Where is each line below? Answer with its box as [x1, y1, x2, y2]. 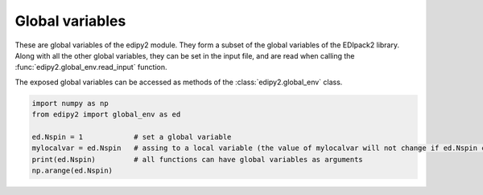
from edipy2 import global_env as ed [31, 110, 181, 120]
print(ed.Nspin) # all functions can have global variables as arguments [31, 155, 364, 164]
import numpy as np [31, 99, 109, 108]
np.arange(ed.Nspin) [31, 166, 113, 176]
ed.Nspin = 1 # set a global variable [31, 132, 232, 141]
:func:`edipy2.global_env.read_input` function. [14, 63, 167, 72]
